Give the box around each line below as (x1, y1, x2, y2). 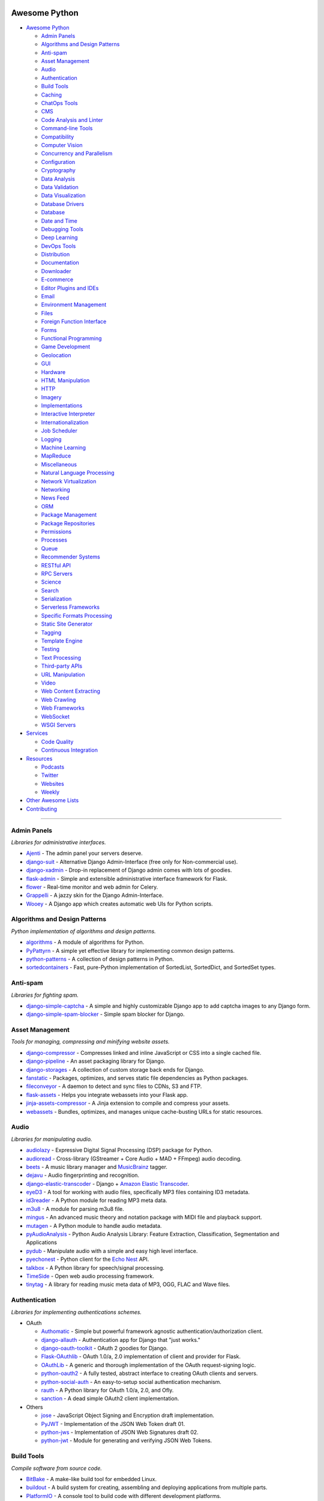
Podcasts (41, 763, 65, 770)
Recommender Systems (41, 553, 100, 561)
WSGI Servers (41, 721, 76, 728)
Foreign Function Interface (41, 318, 107, 325)
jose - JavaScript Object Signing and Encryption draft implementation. (41, 1412, 215, 1419)
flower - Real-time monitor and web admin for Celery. (26, 883, 158, 890)
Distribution (41, 251, 70, 258)
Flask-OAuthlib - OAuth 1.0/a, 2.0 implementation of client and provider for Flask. (41, 1353, 241, 1360)
